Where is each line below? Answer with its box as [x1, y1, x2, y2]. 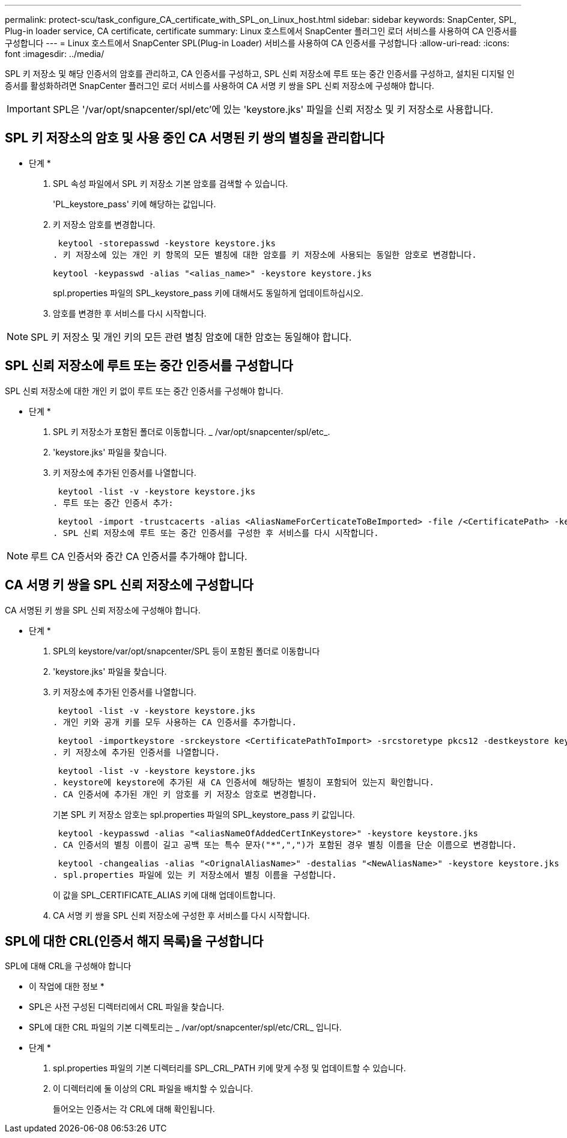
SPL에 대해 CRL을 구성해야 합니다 [5, 961, 132, 972]
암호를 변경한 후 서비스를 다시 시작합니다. [53, 308, 207, 318]
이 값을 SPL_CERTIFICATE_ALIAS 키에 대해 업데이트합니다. [53, 889, 276, 900]
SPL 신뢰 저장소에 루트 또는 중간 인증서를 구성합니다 [5, 358, 293, 374]
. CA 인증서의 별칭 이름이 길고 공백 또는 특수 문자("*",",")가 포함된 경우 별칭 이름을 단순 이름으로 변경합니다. [53, 839, 517, 850]
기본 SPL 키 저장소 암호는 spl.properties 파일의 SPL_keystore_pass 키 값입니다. [53, 809, 355, 820]
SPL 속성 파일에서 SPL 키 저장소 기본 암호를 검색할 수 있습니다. [53, 178, 288, 189]
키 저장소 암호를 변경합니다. [53, 219, 156, 230]
